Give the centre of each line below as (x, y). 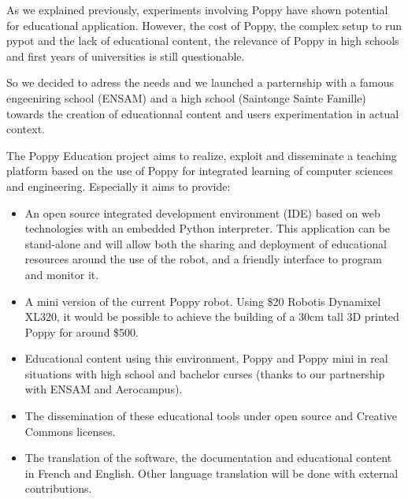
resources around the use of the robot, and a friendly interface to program (204, 259)
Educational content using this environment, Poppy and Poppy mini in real (206, 358)
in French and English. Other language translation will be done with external (211, 473)
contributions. (58, 488)
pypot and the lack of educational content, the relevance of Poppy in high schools (203, 41)
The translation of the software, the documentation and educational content (208, 458)
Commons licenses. (70, 431)
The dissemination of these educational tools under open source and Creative (211, 416)
